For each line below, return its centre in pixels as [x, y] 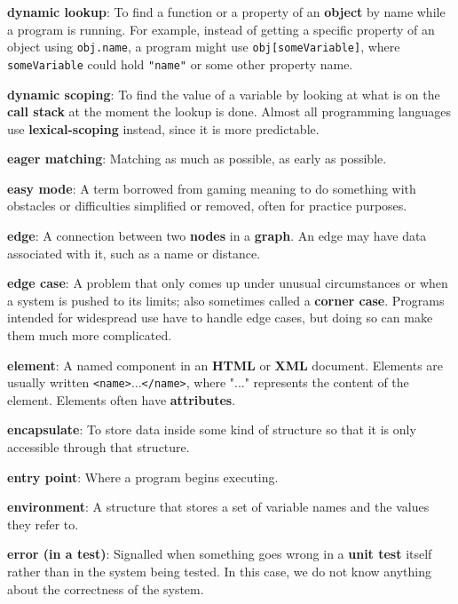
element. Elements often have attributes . [122, 399]
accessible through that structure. [99, 447]
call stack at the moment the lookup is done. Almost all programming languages [229, 111]
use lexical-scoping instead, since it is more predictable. [163, 128]
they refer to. [43, 524]
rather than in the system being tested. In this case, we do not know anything [220, 572]
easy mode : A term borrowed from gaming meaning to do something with [212, 188]
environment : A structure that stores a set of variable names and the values [218, 507]
